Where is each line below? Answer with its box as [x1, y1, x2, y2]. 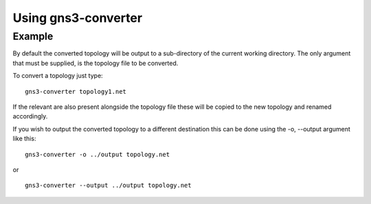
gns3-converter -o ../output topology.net [25, 151, 170, 158]
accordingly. [12, 112, 48, 120]
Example [12, 30, 54, 42]
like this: [12, 134, 36, 143]
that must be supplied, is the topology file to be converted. [12, 59, 179, 67]
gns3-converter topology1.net [25, 88, 127, 95]
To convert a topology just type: [12, 72, 103, 80]
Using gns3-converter [12, 10, 143, 25]
